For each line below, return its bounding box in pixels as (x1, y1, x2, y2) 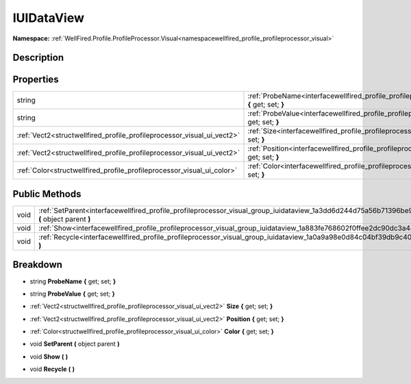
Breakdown (12, 259, 63, 270)
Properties (12, 74, 59, 86)
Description (12, 52, 64, 64)
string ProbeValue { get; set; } (29, 290, 116, 298)
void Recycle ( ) (29, 365, 75, 373)
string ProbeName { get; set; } (29, 277, 116, 285)
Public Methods (12, 188, 82, 200)
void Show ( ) (29, 353, 68, 361)
